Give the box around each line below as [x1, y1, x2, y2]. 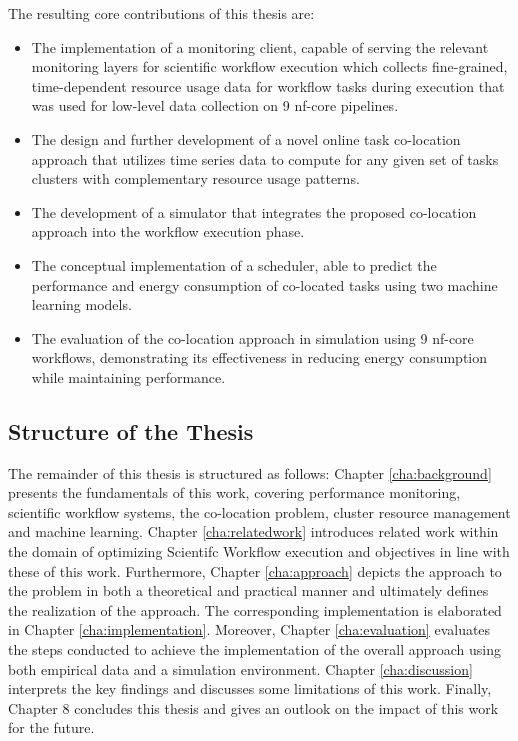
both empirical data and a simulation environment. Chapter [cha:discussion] [8, 658, 473, 679]
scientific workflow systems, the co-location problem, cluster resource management [8, 501, 511, 522]
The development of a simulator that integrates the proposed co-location [31, 201, 477, 222]
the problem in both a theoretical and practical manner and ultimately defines [8, 580, 489, 601]
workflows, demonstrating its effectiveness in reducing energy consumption [31, 347, 488, 368]
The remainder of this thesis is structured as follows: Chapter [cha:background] [8, 462, 492, 483]
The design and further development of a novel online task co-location [31, 128, 461, 149]
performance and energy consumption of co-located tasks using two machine [31, 274, 498, 295]
